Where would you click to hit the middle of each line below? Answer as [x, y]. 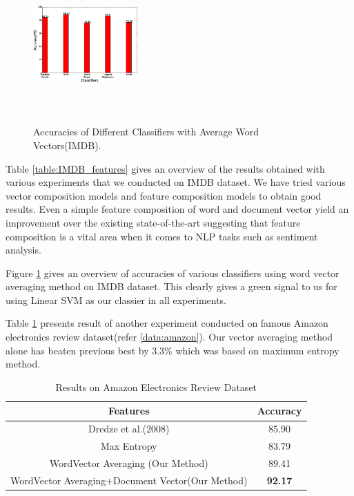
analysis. [23, 250]
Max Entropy [129, 446]
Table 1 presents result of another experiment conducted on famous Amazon [167, 323]
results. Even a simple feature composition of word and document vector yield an [177, 209]
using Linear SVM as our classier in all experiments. [116, 299]
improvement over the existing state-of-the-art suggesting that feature [153, 222]
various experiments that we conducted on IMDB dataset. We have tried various [176, 182]
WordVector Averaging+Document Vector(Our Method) [129, 480]
